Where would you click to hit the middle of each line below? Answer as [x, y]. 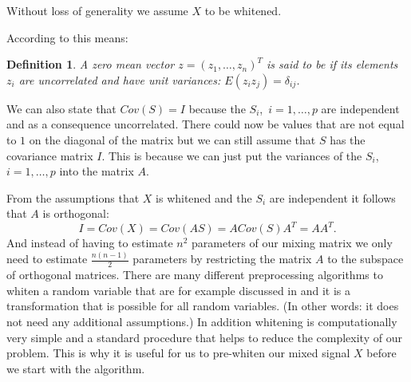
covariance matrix [50, 155]
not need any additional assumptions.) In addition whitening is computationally [202, 321]
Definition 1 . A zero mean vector [91, 64]
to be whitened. [243, 10]
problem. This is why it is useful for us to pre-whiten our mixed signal [178, 353]
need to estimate [47, 259]
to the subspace [366, 259]
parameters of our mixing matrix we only [292, 243]
